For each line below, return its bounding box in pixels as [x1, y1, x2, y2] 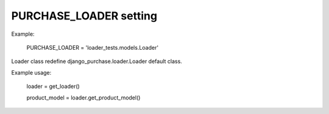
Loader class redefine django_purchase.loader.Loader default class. [11, 58, 182, 65]
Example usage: [11, 69, 52, 76]
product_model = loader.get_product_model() [26, 94, 141, 101]
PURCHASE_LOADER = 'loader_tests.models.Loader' [26, 44, 158, 51]
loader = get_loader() [26, 82, 80, 90]
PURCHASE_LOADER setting [11, 9, 158, 22]
